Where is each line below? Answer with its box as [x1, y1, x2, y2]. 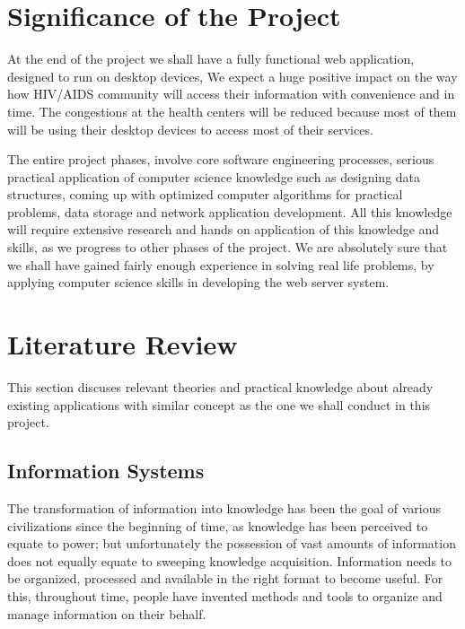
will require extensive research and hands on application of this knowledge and [7, 220, 440, 239]
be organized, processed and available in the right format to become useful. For [7, 569, 443, 588]
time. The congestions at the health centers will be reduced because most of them [7, 101, 457, 120]
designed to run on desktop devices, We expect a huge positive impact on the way [7, 66, 458, 85]
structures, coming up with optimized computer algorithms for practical [7, 185, 403, 204]
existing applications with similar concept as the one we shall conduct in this [7, 395, 431, 414]
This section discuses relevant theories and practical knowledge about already [7, 377, 434, 396]
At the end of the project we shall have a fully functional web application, [7, 49, 415, 68]
